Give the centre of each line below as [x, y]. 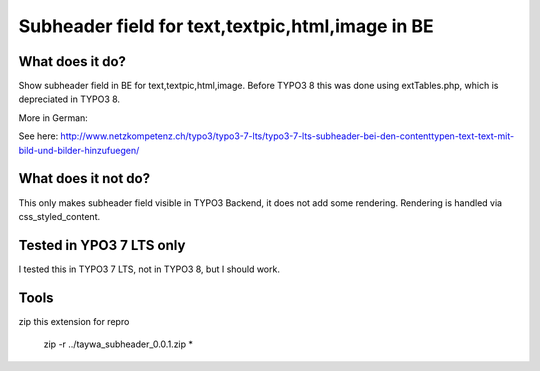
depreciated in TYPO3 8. [69, 99]
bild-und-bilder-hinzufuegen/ [79, 150]
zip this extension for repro [74, 321]
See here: [38, 136]
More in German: [53, 117]
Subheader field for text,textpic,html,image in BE [226, 26]
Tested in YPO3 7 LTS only [102, 245]
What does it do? [72, 61]
